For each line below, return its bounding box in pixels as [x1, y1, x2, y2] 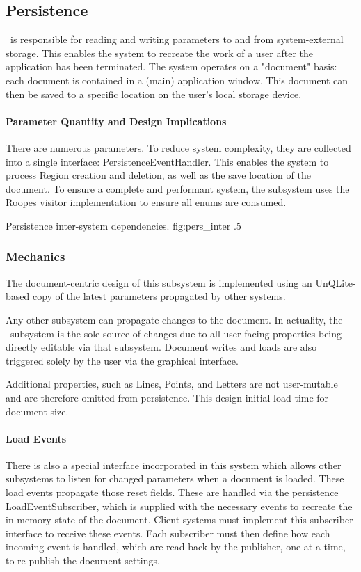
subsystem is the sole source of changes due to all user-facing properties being [10, 326, 342, 340]
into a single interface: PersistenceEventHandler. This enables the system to [6, 154, 329, 168]
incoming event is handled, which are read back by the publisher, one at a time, [6, 539, 346, 554]
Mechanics [6, 248, 65, 265]
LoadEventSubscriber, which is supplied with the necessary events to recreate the [6, 498, 353, 513]
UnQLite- [315, 275, 356, 289]
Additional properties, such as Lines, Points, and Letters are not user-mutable [6, 376, 338, 391]
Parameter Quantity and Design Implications [6, 113, 227, 128]
